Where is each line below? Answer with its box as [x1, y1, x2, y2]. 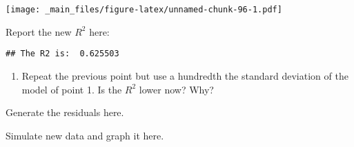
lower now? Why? [139, 82, 214, 96]
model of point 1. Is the [21, 82, 122, 96]
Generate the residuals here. [6, 105, 124, 120]
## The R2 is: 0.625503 [6, 49, 119, 59]
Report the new [6, 24, 72, 38]
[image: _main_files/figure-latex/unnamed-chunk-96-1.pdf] [6, 5, 282, 14]
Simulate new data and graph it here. [6, 128, 164, 142]
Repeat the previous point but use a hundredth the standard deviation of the [21, 68, 348, 82]
